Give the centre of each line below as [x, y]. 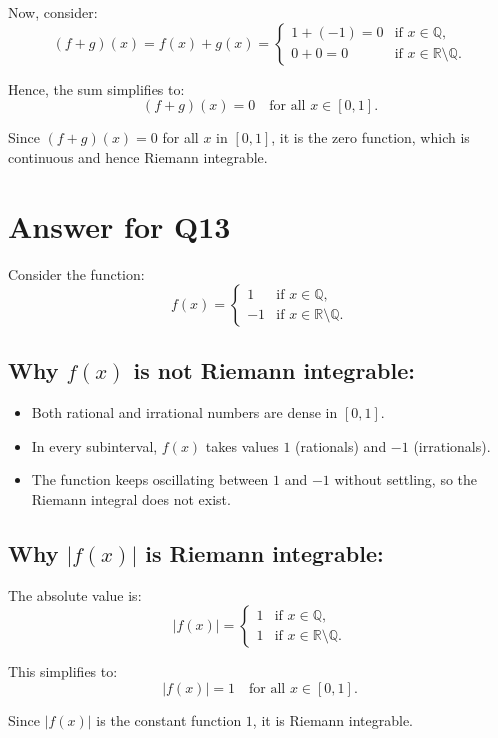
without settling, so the [406, 479]
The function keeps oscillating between [150, 479]
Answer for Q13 [119, 225]
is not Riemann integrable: [274, 370]
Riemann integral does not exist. [131, 499]
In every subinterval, [94, 445]
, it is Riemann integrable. [333, 720]
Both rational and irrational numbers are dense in [184, 412]
